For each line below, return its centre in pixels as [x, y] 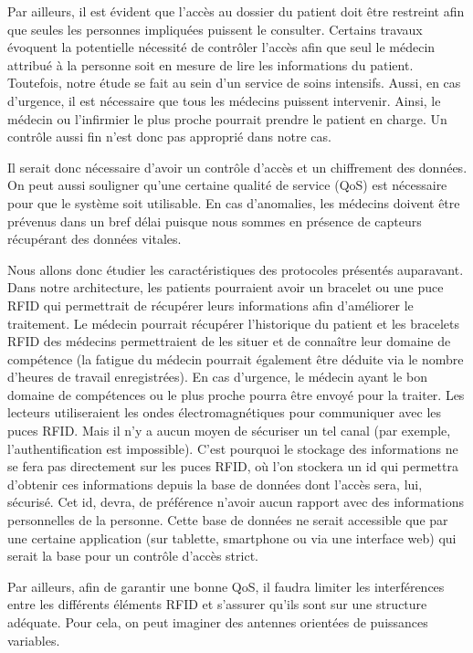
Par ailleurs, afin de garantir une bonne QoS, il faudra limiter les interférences [226, 586]
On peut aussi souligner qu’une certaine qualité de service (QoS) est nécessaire [227, 185]
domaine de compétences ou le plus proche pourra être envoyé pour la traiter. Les [236, 394]
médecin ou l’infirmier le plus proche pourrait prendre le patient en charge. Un [227, 118]
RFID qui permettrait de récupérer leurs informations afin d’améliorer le [210, 305]
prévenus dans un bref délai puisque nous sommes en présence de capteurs [215, 221]
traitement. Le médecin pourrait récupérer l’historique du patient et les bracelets [234, 323]
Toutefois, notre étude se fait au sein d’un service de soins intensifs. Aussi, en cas [234, 83]
